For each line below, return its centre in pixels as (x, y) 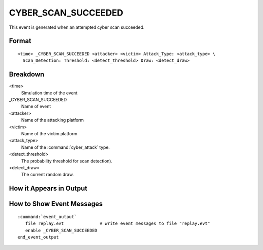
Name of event (36, 107)
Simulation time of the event (49, 93)
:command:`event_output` (47, 217)
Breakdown (27, 75)
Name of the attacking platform (53, 120)
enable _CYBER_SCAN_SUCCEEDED (61, 230)
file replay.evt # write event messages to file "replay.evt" (118, 223)
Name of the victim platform (49, 133)
